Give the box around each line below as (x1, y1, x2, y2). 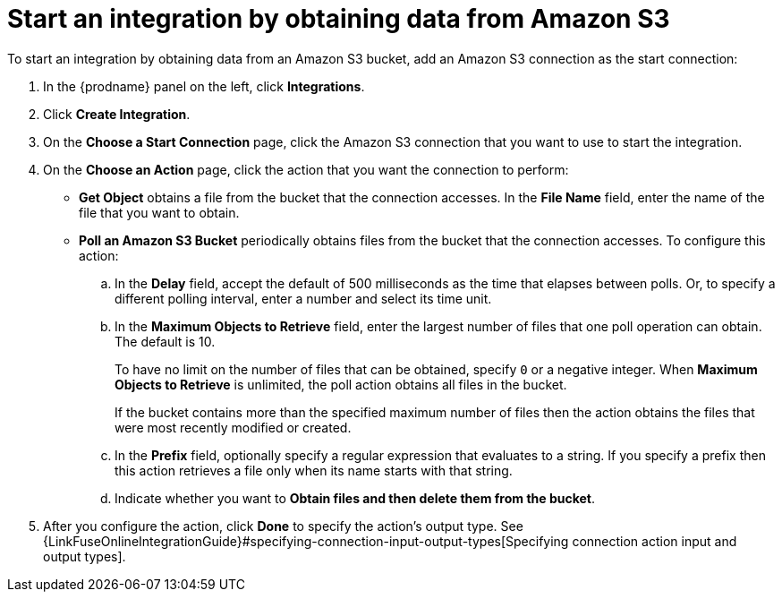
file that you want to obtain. (79, 204, 240, 220)
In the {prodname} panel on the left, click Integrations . (43, 78, 365, 94)
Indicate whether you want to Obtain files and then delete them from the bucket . (115, 490, 596, 506)
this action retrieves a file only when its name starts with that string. (115, 462, 513, 478)
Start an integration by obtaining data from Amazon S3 (7, 4, 670, 34)
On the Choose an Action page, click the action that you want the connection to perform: (43, 161, 569, 177)
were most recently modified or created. (115, 419, 352, 435)
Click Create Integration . (43, 106, 191, 122)
